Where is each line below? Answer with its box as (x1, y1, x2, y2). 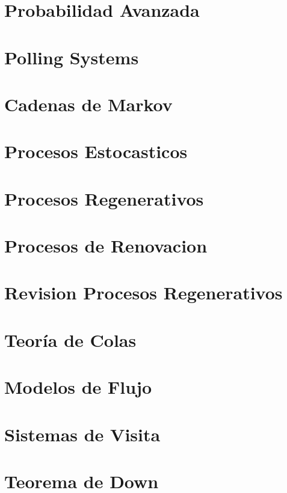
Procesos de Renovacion (4, 233, 208, 258)
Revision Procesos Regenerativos (4, 280, 283, 305)
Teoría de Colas (4, 327, 137, 352)
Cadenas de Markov (4, 91, 173, 116)
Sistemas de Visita (4, 421, 161, 446)
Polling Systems (4, 44, 139, 69)
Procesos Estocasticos (4, 139, 188, 164)
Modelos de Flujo (4, 375, 152, 399)
